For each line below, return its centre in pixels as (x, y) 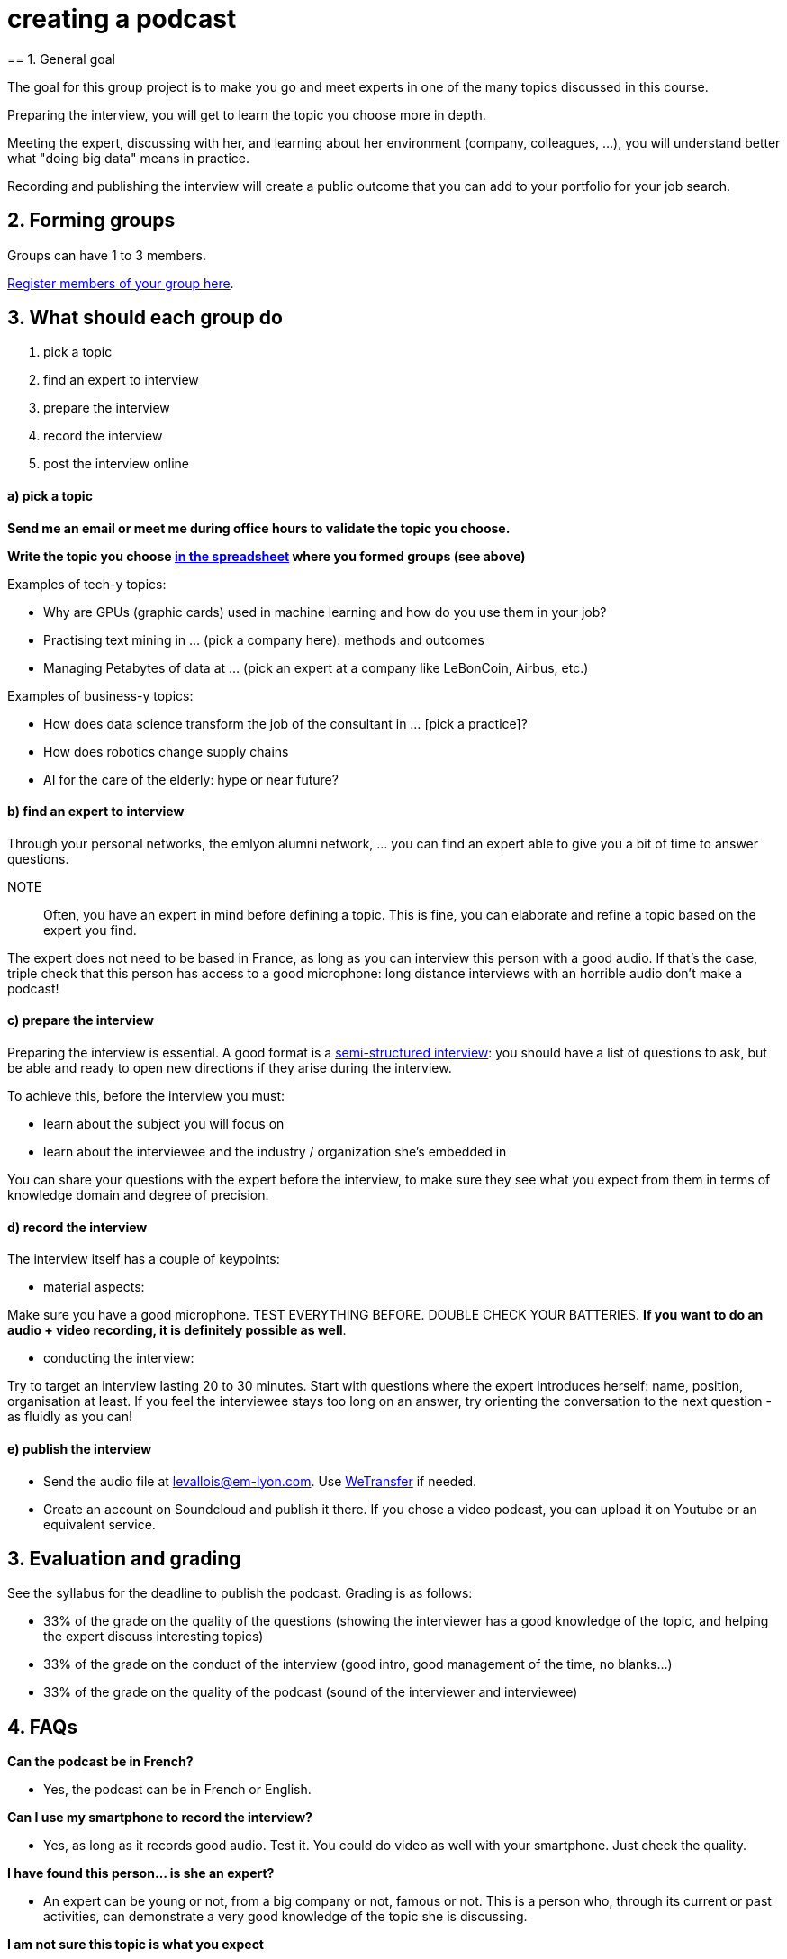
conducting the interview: (119, 1358)
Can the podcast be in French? (100, 1762)
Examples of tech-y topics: (87, 584)
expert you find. (90, 930)
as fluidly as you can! (70, 1417)
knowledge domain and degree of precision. (138, 1195)
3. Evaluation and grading (124, 1558)
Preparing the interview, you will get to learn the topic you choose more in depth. (247, 114)
